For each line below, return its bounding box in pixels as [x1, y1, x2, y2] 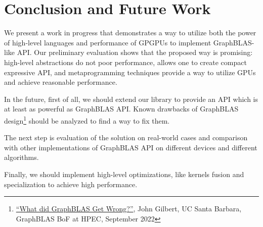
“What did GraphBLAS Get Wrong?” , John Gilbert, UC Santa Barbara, [16, 203, 242, 214]
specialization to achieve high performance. [4, 179, 138, 189]
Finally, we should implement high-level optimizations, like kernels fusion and [4, 168, 244, 179]
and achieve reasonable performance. [4, 77, 117, 87]
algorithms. [4, 152, 39, 162]
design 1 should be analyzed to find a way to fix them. [4, 113, 170, 126]
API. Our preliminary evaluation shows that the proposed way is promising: [17, 47, 253, 58]
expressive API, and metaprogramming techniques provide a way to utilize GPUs [4, 67, 256, 77]
